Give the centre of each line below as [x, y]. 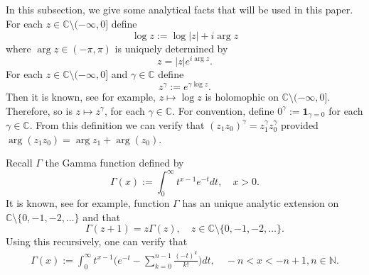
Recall [19, 163]
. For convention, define [223, 110]
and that [102, 217]
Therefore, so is [39, 110]
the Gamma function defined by [114, 163]
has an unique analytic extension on [261, 203]
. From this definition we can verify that [117, 124]
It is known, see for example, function [88, 203]
